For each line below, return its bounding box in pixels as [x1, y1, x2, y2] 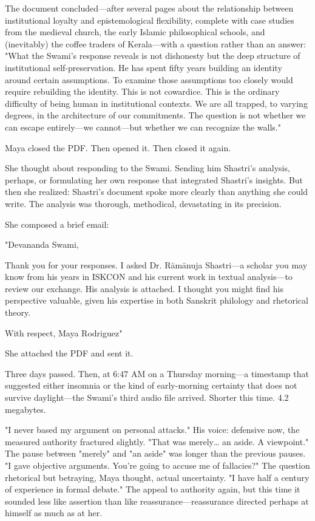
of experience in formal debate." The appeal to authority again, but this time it [5, 483, 300, 495]
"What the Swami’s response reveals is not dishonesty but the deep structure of [5, 49, 300, 62]
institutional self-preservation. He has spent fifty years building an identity [5, 61, 282, 73]
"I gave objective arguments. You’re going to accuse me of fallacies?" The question [5, 459, 310, 471]
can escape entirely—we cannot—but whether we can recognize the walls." [5, 120, 281, 133]
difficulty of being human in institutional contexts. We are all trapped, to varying [5, 97, 308, 109]
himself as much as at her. [5, 506, 103, 519]
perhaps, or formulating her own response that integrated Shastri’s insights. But [5, 173, 303, 186]
